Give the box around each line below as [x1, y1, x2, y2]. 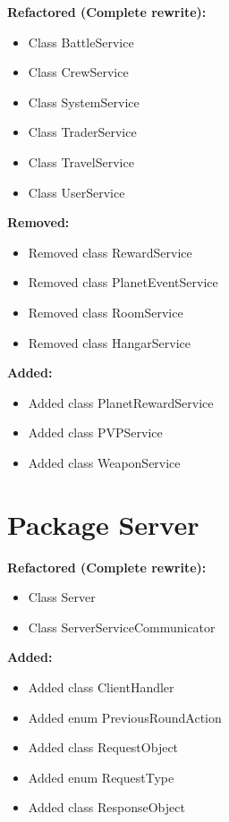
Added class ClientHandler [28, 678, 174, 696]
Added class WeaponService [28, 453, 181, 471]
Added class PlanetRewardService [28, 393, 214, 411]
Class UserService [28, 182, 125, 201]
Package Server [7, 505, 199, 542]
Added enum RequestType [28, 767, 174, 786]
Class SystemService [28, 92, 140, 111]
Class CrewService [28, 63, 129, 81]
